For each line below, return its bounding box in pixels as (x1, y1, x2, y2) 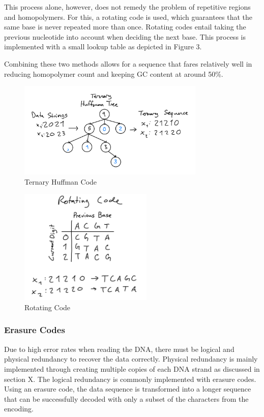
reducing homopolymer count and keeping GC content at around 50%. (4, 68, 223, 79)
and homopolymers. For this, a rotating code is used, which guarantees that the (4, 11, 253, 22)
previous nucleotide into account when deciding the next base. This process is (4, 31, 246, 42)
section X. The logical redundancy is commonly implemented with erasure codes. (4, 373, 256, 384)
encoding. (4, 403, 34, 414)
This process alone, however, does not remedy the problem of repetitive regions (4, 2, 251, 12)
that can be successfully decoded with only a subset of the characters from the (4, 393, 249, 404)
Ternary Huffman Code (24, 176, 97, 187)
